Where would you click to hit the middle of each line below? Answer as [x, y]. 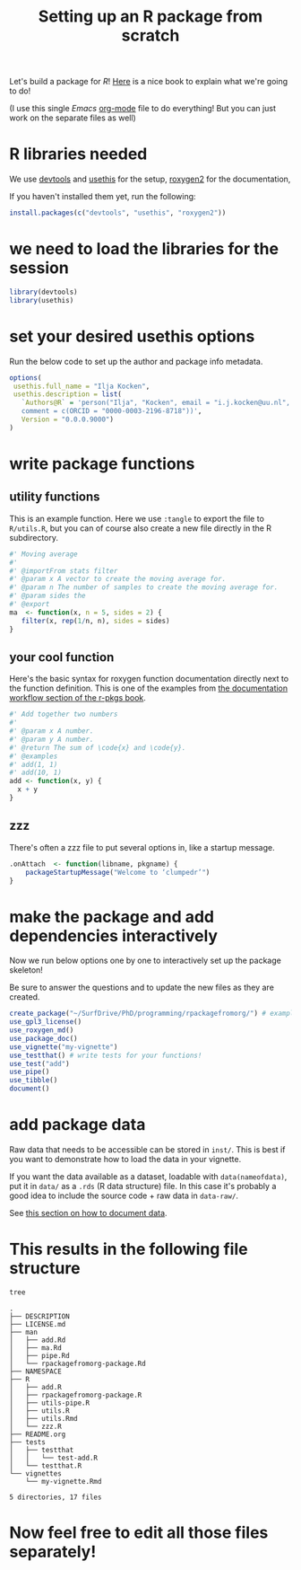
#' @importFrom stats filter [64, 571]
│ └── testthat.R [46, 1466]
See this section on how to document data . [88, 1213]
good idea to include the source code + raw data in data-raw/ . [124, 1195]
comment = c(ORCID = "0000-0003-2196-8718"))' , [112, 411]
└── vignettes [36, 1473]
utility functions [55, 497]
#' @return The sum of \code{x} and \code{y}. [98, 747]
